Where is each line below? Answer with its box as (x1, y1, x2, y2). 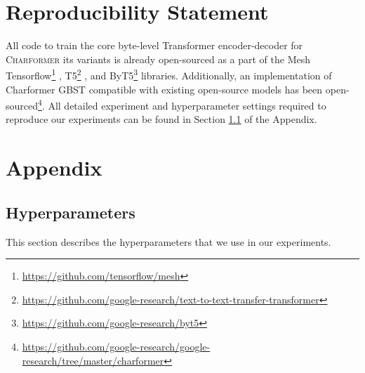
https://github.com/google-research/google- (22, 339, 211, 353)
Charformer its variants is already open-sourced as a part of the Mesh (6, 51, 311, 66)
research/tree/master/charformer (22, 353, 164, 367)
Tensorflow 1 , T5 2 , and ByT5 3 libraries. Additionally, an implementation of (6, 66, 332, 82)
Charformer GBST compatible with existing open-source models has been (6, 81, 323, 96)
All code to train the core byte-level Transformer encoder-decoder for (6, 38, 303, 53)
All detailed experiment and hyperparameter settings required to (48, 98, 326, 112)
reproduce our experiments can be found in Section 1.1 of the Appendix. (6, 112, 317, 126)
